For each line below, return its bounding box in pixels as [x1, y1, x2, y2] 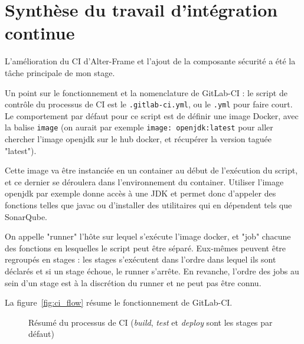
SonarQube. [5, 210, 48, 222]
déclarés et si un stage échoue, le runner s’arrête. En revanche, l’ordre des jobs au [5, 264, 299, 277]
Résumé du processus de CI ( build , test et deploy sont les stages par [28, 316, 273, 328]
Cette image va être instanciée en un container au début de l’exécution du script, [5, 164, 298, 176]
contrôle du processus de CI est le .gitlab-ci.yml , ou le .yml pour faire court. [5, 98, 293, 110]
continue [5, 21, 75, 45]
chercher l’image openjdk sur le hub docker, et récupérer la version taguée [5, 133, 272, 145]
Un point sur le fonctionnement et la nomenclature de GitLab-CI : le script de [5, 86, 287, 99]
